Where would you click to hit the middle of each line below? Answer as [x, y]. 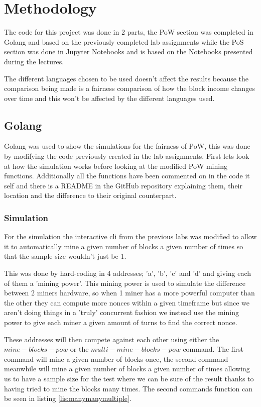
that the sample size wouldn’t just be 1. [65, 256]
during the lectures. [34, 61]
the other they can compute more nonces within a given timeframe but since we [127, 302]
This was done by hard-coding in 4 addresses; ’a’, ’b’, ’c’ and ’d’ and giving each [128, 273]
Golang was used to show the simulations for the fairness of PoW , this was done [127, 146]
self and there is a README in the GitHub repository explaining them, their [123, 185]
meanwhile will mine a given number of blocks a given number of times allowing [127, 369]
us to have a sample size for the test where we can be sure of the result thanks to [129, 378]
